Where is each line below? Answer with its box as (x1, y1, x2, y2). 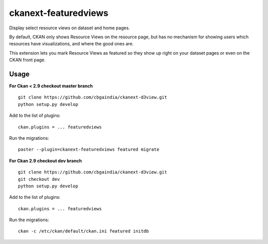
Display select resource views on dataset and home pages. (9, 25, 130, 31)
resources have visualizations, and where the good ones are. (9, 41, 134, 47)
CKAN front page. (9, 57, 46, 63)
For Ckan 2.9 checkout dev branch (9, 158, 82, 163)
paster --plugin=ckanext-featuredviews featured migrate (18, 147, 160, 153)
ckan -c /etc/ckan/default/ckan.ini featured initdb (18, 229, 149, 234)
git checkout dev (18, 176, 60, 182)
